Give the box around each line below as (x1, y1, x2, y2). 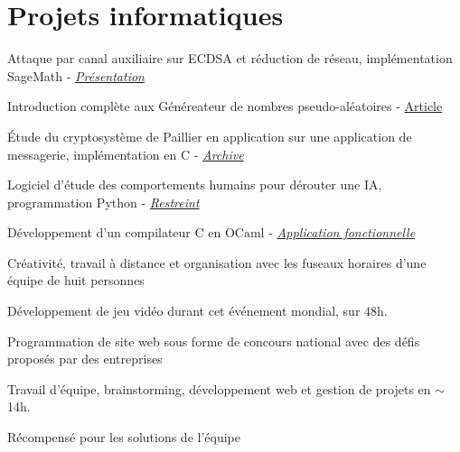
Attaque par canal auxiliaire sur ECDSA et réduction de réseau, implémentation (7, 49, 453, 68)
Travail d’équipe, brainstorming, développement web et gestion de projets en (7, 379, 431, 398)
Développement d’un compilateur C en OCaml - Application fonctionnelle (7, 223, 416, 242)
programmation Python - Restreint (7, 192, 200, 211)
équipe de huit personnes (7, 271, 145, 290)
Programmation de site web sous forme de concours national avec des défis (7, 331, 420, 350)
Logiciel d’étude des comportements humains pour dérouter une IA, (7, 175, 382, 194)
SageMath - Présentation (7, 66, 145, 85)
